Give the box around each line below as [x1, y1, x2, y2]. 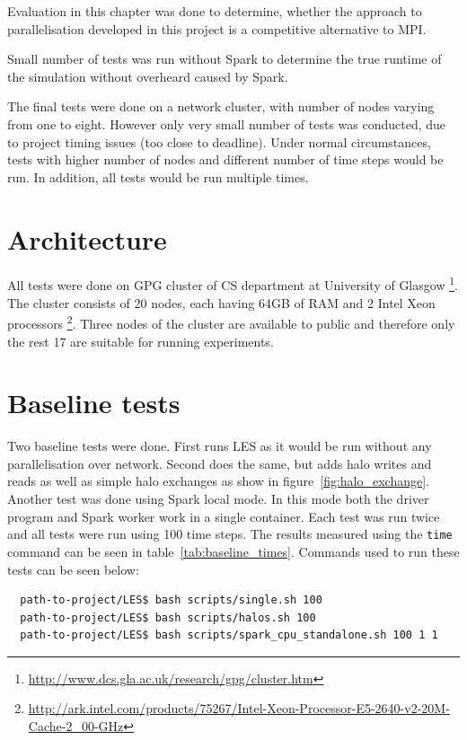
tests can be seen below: [7, 559, 139, 578]
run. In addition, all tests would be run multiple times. [7, 167, 309, 186]
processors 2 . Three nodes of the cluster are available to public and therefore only [7, 312, 455, 332]
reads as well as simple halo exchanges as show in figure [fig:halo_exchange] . [7, 471, 429, 490]
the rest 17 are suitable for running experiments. [7, 331, 274, 350]
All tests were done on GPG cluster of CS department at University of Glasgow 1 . [7, 273, 458, 295]
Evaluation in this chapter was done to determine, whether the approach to [7, 2, 422, 20]
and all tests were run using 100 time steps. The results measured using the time [7, 524, 453, 543]
